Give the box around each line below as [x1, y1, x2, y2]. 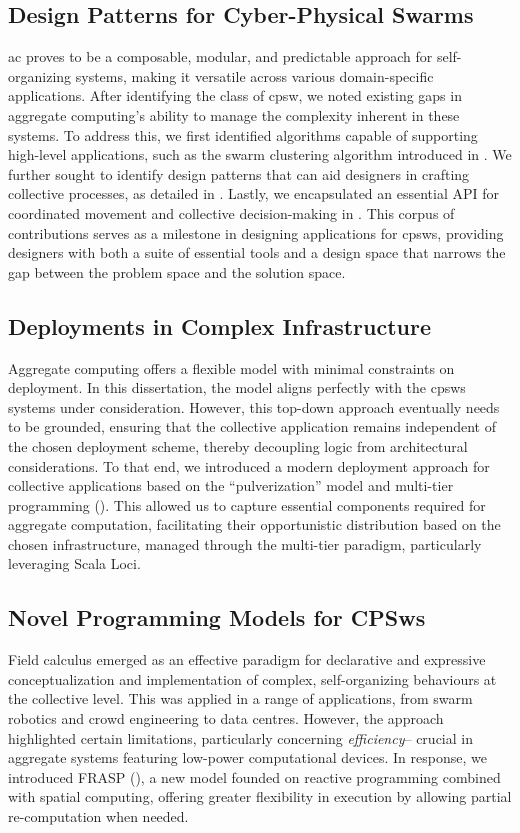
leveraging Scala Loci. [8, 553, 141, 574]
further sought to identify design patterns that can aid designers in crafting [8, 163, 470, 184]
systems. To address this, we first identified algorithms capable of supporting [8, 124, 478, 145]
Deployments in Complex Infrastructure [8, 310, 432, 341]
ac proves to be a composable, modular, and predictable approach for [8, 46, 433, 67]
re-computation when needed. [8, 806, 189, 827]
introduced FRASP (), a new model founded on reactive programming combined [8, 766, 501, 787]
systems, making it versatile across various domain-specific [75, 65, 434, 86]
